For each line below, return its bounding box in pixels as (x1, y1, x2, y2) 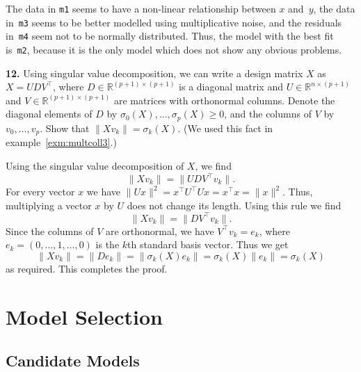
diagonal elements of (6, 106, 93, 121)
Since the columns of (6, 223, 94, 238)
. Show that (40, 120, 90, 135)
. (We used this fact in (177, 120, 273, 135)
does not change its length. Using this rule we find (127, 197, 342, 212)
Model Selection (6, 302, 163, 330)
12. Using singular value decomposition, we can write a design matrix (6, 65, 303, 80)
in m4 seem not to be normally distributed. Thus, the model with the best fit (6, 29, 334, 43)
